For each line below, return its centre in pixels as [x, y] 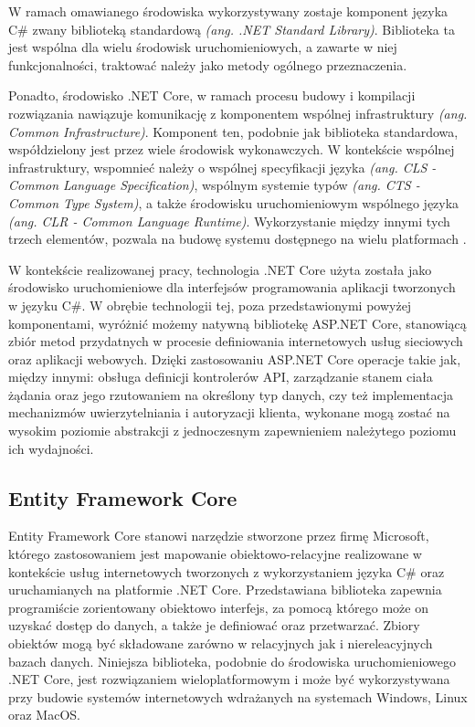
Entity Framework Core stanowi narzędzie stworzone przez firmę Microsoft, [219, 536]
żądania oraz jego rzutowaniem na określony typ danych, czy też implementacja [231, 394]
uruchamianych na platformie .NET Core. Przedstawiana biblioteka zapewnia [225, 590]
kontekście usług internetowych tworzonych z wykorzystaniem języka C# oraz [227, 571]
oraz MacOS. [44, 715]
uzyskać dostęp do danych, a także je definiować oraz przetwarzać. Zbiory [214, 625]
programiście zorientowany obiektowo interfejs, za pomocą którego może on [218, 607]
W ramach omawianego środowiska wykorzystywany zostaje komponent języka [228, 11]
